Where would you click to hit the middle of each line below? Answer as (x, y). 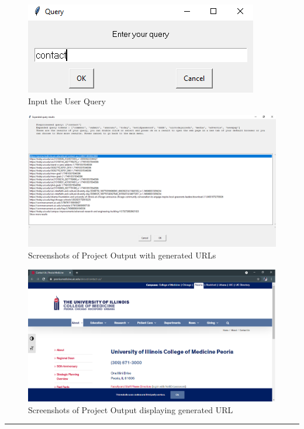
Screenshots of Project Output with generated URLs (122, 255)
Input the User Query (67, 101)
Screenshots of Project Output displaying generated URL (131, 409)
